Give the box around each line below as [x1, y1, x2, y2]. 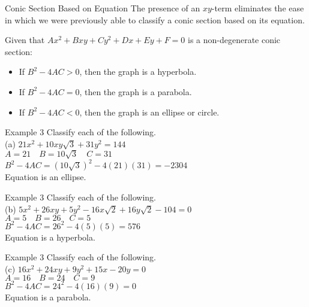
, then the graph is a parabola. [79, 85, 192, 98]
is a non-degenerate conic [187, 34, 281, 46]
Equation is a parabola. [5, 290, 91, 303]
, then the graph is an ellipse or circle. [79, 105, 220, 118]
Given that [5, 34, 45, 46]
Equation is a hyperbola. [5, 230, 95, 243]
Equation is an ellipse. [5, 171, 86, 183]
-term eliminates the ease [211, 2, 304, 14]
